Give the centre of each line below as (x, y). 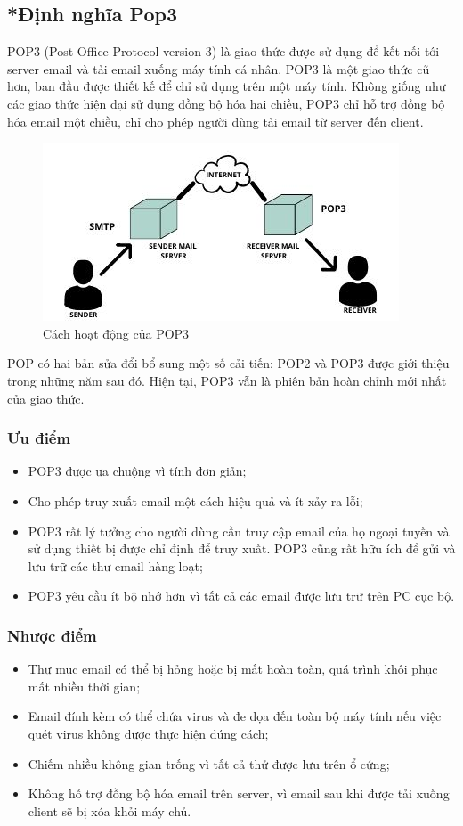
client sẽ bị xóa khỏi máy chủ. (110, 810)
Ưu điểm (39, 438)
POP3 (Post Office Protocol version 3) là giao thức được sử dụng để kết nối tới (223, 51)
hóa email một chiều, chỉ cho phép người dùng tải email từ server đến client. (215, 121)
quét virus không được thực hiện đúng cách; (148, 733)
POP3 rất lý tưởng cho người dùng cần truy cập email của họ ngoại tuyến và (239, 531)
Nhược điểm (52, 635)
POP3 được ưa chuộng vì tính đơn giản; (137, 471)
